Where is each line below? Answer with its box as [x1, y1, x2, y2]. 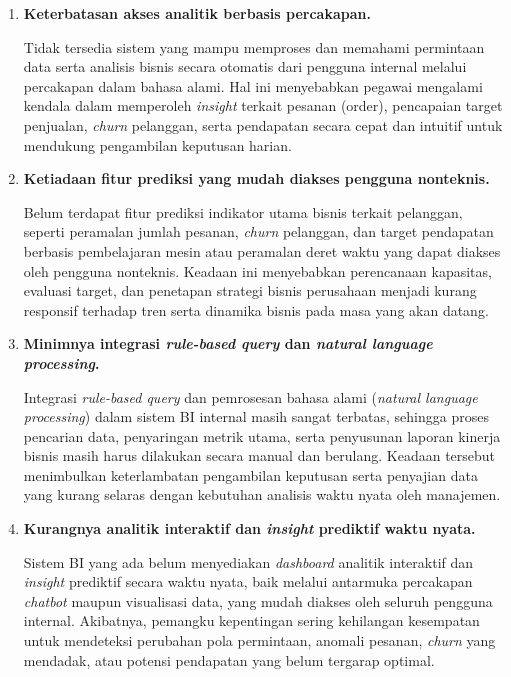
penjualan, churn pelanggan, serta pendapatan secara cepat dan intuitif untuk [23, 114, 503, 135]
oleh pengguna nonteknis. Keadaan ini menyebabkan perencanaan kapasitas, [23, 260, 492, 281]
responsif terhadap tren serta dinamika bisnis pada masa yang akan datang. [23, 299, 489, 320]
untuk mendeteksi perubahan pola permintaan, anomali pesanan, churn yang [23, 630, 496, 651]
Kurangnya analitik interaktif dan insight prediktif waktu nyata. [23, 518, 476, 539]
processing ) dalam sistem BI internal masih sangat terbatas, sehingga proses [23, 406, 489, 427]
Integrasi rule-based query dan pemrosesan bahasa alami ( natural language [23, 386, 478, 407]
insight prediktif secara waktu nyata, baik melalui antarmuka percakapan [23, 571, 473, 592]
